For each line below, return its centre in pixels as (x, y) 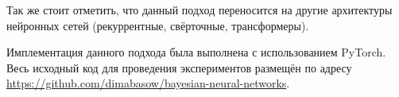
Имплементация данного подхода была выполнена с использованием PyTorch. (196, 52)
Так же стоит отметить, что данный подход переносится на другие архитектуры (199, 10)
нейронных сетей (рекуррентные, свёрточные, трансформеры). (158, 25)
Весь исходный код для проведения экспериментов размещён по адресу (179, 67)
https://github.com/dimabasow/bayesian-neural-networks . (148, 83)
